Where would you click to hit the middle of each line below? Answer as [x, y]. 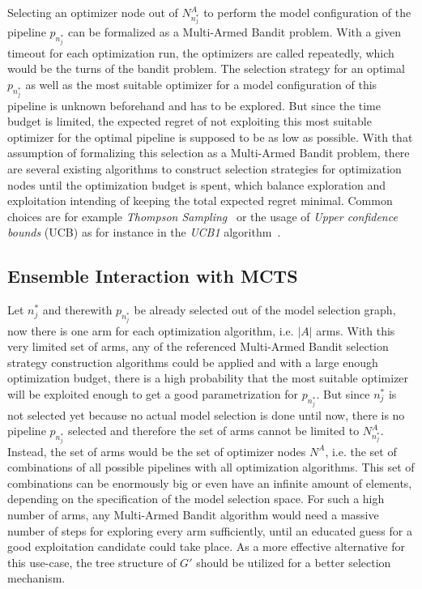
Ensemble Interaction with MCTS [153, 276]
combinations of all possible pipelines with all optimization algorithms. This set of [211, 467]
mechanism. [36, 578]
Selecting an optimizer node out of [93, 12]
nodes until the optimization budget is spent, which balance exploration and [196, 184]
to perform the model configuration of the [307, 12]
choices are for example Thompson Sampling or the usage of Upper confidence [202, 216]
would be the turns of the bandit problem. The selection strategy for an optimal [206, 68]
